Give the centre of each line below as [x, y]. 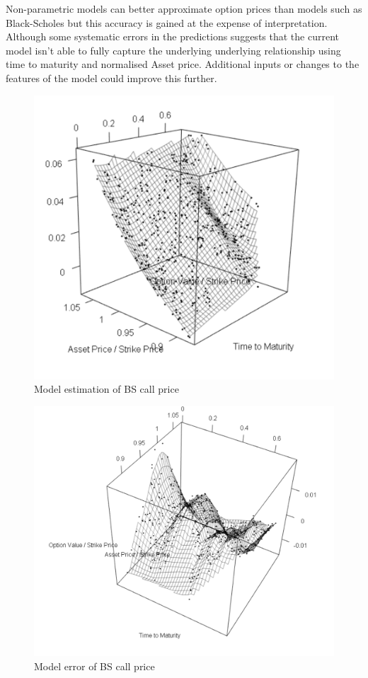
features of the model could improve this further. [111, 77]
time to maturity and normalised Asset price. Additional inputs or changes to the [183, 64]
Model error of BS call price [94, 666]
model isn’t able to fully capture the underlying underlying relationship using [173, 50]
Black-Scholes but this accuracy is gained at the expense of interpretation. [167, 22]
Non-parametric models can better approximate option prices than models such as [184, 8]
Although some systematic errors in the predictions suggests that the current [172, 36]
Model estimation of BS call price [107, 389]
